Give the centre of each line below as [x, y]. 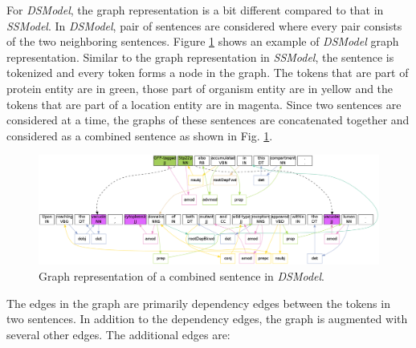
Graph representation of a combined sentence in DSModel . [182, 275]
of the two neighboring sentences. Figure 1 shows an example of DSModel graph [203, 41]
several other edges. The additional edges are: [118, 334]
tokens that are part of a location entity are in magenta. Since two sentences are [204, 104]
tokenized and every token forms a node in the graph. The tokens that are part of [208, 73]
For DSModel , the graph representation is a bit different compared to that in [195, 10]
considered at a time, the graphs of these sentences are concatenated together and [208, 120]
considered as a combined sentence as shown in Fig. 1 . [140, 135]
